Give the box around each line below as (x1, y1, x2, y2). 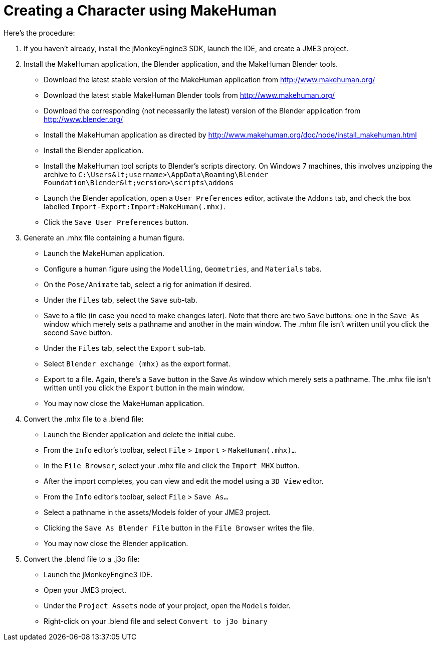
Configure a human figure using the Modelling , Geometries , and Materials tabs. (44, 264, 322, 273)
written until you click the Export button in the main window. (44, 383, 245, 392)
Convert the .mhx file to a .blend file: (24, 414, 144, 423)
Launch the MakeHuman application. (44, 248, 165, 257)
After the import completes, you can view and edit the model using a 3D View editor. (44, 476, 324, 485)
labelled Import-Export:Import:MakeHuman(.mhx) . (44, 202, 226, 211)
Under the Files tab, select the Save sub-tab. (44, 295, 197, 304)
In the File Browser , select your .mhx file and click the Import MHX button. (44, 461, 300, 470)
